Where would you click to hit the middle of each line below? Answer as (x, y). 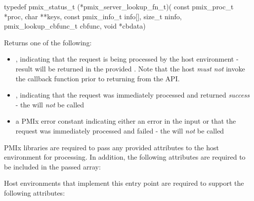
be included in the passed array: (52, 166)
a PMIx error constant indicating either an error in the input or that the (126, 121)
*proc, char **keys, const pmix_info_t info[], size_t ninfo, (93, 16)
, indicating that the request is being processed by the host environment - (127, 59)
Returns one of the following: (48, 42)
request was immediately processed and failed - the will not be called (120, 130)
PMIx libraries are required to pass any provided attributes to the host (111, 147)
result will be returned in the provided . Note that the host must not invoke (130, 68)
